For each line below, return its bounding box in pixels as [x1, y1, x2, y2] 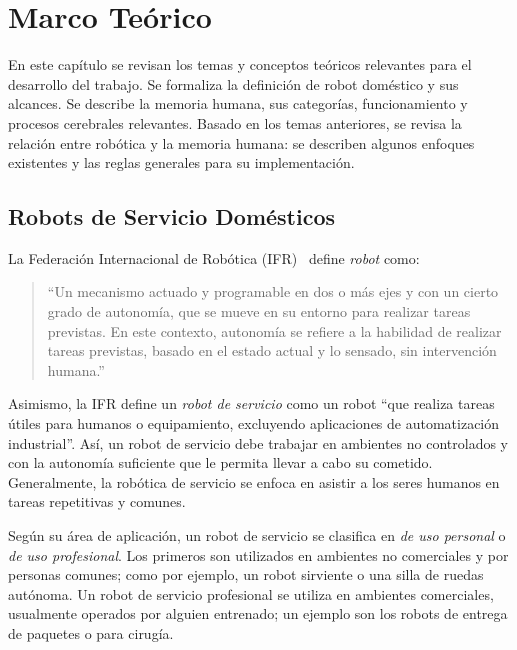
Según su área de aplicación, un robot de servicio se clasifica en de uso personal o [8, 525, 506, 546]
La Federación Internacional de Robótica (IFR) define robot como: [8, 247, 420, 268]
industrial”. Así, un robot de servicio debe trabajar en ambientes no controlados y [8, 432, 508, 453]
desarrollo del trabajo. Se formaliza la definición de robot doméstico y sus [8, 73, 459, 94]
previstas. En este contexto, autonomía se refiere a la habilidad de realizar [47, 320, 502, 341]
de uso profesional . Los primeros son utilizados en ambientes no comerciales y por [8, 544, 509, 565]
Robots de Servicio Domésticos [8, 201, 336, 232]
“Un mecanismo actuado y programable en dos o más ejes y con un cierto [47, 281, 499, 302]
